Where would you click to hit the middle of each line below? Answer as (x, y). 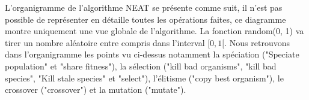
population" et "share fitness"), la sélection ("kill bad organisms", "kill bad (141, 66)
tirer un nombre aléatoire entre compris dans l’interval (105, 42)
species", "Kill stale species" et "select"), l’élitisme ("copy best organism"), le (144, 78)
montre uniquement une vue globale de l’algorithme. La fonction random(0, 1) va (154, 31)
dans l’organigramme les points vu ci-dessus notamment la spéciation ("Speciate (152, 54)
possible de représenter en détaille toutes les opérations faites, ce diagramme (145, 19)
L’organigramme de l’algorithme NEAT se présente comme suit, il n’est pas (144, 7)
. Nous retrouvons (257, 42)
